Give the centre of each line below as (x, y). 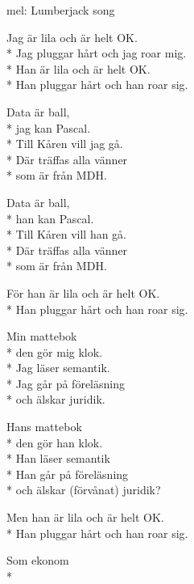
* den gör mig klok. (55, 351)
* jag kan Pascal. (49, 127)
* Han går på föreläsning (68, 474)
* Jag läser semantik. (58, 368)
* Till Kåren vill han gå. (67, 234)
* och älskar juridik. (56, 399)
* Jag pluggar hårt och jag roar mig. (97, 53)
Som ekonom (38, 560)
